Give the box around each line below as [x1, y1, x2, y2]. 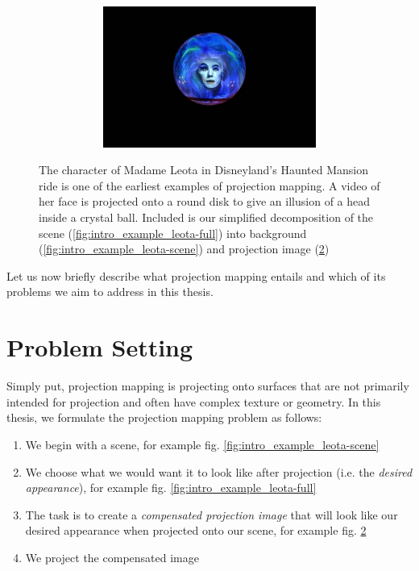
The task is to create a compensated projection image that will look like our [25, 506, 398, 523]
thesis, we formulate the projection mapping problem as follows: [6, 409, 322, 426]
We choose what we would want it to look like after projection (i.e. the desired [25, 463, 413, 480]
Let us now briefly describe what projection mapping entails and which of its [6, 267, 386, 284]
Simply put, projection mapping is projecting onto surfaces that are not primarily [6, 377, 409, 394]
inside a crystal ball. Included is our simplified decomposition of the [39, 209, 374, 226]
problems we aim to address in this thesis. [6, 283, 214, 300]
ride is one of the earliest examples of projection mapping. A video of [39, 177, 380, 194]
